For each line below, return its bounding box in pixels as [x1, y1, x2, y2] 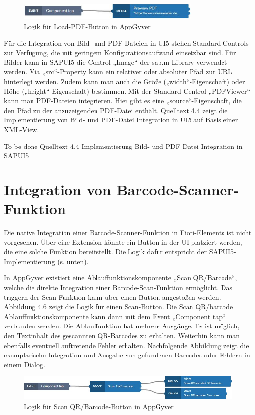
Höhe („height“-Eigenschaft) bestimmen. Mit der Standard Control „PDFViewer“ [4, 86, 251, 96]
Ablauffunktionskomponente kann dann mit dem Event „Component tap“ [4, 311, 226, 321]
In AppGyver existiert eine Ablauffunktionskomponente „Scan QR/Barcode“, [4, 272, 237, 283]
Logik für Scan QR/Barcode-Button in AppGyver [24, 401, 174, 411]
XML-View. [4, 124, 39, 134]
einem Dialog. [4, 359, 45, 369]
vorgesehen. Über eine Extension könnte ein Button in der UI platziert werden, [4, 237, 242, 247]
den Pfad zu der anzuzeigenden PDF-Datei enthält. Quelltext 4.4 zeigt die [4, 105, 228, 115]
